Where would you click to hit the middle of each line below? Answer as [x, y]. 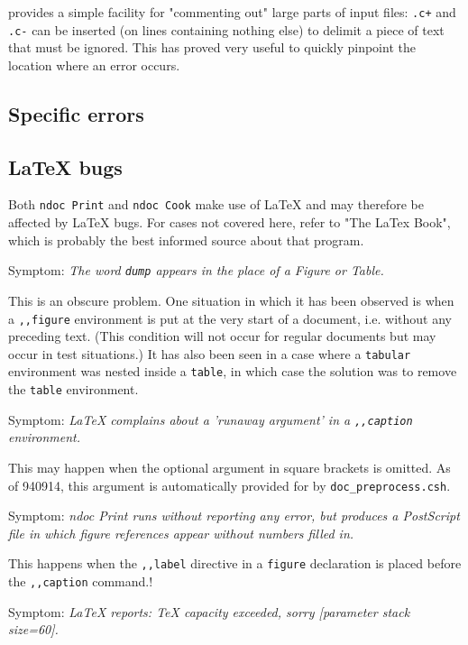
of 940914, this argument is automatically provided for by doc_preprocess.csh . [229, 485]
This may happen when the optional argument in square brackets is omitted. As [229, 468]
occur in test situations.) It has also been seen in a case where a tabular [210, 353]
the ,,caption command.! [81, 581]
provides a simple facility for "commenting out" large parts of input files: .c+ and [232, 12]
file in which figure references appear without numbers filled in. [181, 533]
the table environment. [73, 389]
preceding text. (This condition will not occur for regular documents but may [222, 336]
